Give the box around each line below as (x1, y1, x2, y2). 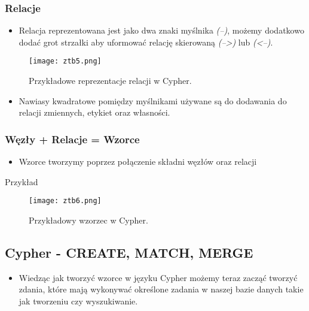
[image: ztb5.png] (29, 57, 102, 66)
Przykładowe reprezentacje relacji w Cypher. (29, 74, 192, 87)
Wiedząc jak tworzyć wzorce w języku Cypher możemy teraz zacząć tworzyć (19, 271, 298, 283)
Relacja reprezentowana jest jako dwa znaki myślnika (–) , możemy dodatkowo (19, 24, 304, 37)
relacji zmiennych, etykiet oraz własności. (19, 106, 170, 119)
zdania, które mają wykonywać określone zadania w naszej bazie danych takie (19, 283, 304, 295)
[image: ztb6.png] (29, 197, 102, 206)
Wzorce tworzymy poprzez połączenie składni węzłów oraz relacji (19, 155, 257, 168)
